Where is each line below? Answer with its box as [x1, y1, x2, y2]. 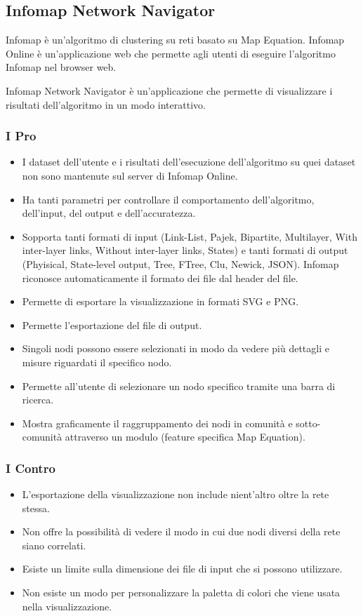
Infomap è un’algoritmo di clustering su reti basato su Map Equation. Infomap [6, 32, 345, 47]
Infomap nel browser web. [6, 60, 117, 74]
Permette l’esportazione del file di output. [22, 317, 202, 332]
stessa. [22, 500, 50, 515]
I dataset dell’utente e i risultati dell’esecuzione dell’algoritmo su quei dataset [22, 154, 356, 169]
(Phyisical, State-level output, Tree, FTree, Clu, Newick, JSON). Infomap [22, 256, 339, 271]
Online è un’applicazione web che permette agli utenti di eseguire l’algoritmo [6, 46, 336, 60]
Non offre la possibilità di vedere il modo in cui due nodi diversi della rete [22, 524, 341, 539]
